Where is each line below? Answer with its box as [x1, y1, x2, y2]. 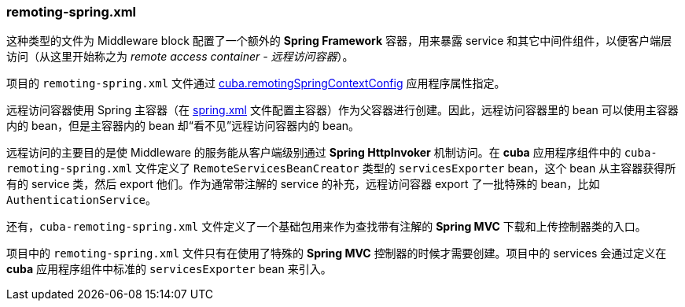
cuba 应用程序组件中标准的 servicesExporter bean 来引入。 [6, 262, 332, 276]
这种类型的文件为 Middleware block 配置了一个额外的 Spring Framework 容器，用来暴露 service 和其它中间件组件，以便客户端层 [6, 34, 672, 48]
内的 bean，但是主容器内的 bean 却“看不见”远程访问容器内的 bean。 [6, 119, 360, 133]
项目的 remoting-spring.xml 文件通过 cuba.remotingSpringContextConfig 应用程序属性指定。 [6, 76, 506, 91]
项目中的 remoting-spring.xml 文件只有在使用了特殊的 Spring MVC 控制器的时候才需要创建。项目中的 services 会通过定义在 [6, 246, 667, 261]
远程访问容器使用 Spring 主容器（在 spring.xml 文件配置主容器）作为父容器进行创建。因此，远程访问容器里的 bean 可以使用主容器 [6, 103, 679, 117]
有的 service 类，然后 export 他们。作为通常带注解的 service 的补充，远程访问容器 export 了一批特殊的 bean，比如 [6, 177, 600, 191]
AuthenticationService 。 [6, 193, 157, 207]
